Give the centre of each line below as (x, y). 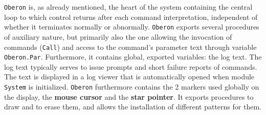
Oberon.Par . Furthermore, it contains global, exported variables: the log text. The (133, 57)
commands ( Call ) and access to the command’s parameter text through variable (130, 47)
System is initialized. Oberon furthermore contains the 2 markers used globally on (132, 87)
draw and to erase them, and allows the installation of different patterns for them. (133, 107)
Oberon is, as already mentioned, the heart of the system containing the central (128, 7)
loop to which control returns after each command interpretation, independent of (131, 17)
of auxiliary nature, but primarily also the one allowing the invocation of (118, 36)
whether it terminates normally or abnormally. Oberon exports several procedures (132, 27)
